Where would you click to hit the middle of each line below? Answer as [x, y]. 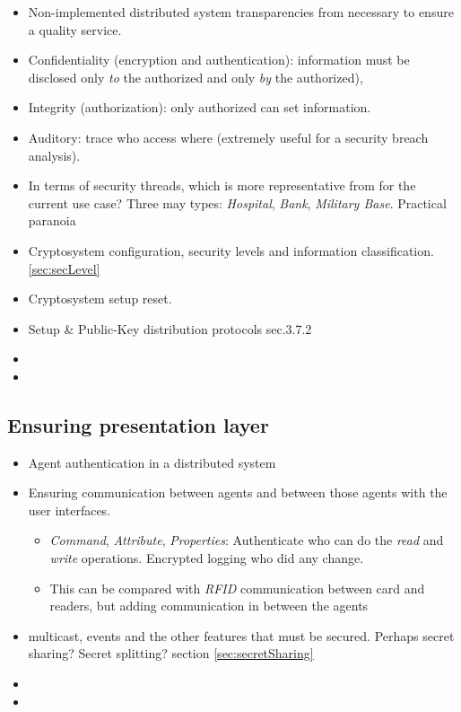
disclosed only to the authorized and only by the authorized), [196, 77]
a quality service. [75, 29]
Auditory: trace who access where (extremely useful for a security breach [228, 137]
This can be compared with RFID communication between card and [237, 588]
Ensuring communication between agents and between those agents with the [238, 492]
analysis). [54, 155]
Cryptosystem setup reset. [100, 299]
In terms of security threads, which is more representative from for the [222, 185]
